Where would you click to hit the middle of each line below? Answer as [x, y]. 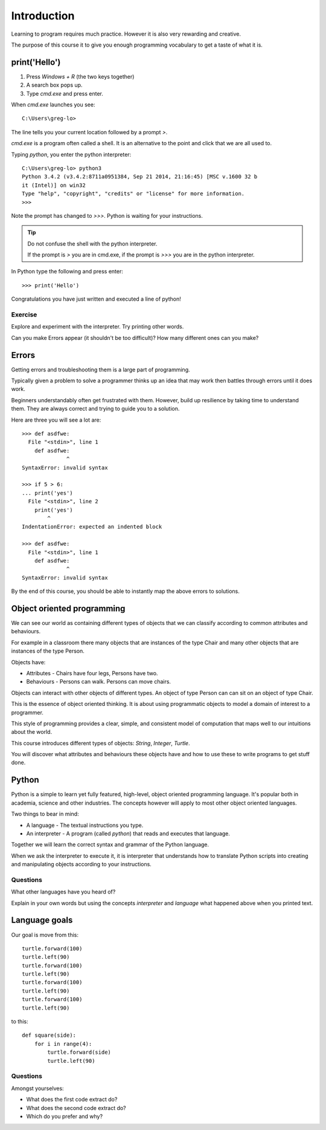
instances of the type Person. [48, 651]
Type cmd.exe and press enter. [65, 93]
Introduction [43, 16]
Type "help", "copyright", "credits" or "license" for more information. [133, 194]
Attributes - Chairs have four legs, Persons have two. [92, 673]
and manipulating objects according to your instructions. [81, 864]
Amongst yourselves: [37, 1088]
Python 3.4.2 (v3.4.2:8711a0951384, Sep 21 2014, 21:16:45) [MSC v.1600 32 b [140, 177]
